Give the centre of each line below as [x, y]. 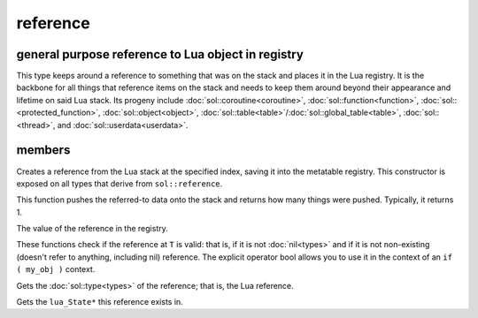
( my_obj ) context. [56, 269]
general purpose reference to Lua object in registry [160, 54]
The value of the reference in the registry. [92, 229]
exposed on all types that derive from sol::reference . [119, 183]
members [43, 150]
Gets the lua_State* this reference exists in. [100, 302]
